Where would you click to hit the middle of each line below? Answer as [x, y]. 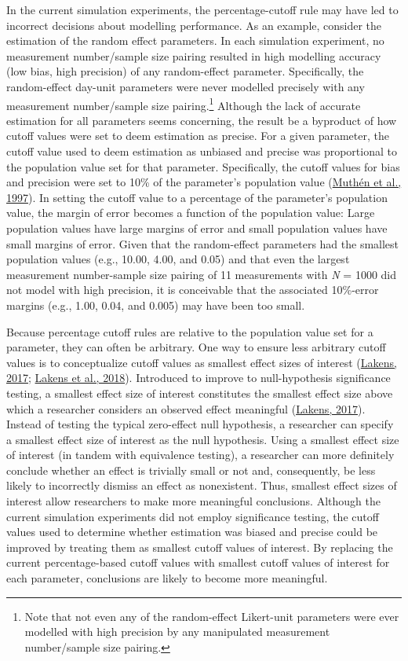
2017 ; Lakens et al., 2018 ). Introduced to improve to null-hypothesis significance [199, 378]
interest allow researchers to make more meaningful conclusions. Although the [193, 501]
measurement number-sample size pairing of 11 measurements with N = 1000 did [202, 274]
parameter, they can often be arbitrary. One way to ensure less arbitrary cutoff [196, 347]
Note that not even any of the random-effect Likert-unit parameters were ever [212, 616]
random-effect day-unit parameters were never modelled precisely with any [186, 86]
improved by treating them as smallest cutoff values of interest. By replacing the [200, 547]
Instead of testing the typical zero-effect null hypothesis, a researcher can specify [200, 424]
